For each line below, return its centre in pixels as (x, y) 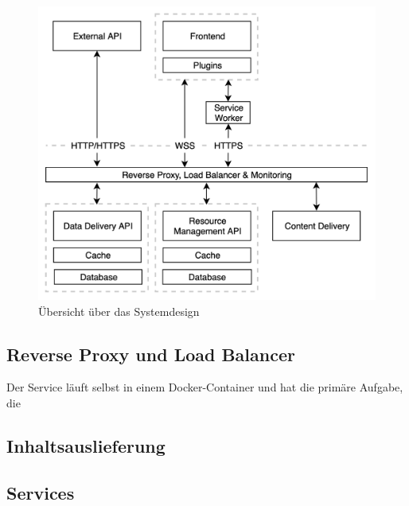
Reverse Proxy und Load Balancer (151, 354)
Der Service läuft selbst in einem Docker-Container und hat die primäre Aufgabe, (205, 387)
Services (41, 492)
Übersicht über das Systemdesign (119, 311)
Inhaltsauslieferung (86, 445)
